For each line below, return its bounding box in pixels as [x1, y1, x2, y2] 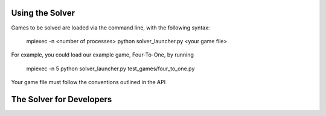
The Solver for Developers [11, 94, 112, 105]
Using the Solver [11, 8, 75, 18]
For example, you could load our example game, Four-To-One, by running [11, 51, 194, 58]
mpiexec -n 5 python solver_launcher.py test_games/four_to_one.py [26, 65, 195, 72]
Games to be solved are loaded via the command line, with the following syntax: [11, 24, 210, 31]
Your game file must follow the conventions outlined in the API [11, 79, 166, 86]
